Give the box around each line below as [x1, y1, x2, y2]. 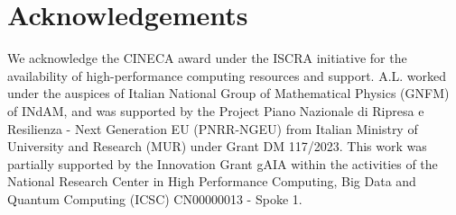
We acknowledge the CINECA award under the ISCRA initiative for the [7, 49, 407, 67]
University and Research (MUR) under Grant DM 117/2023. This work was [7, 137, 427, 156]
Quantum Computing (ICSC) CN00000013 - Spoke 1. [7, 189, 302, 208]
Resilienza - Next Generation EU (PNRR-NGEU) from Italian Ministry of [7, 119, 418, 138]
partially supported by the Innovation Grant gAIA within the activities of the [7, 154, 438, 173]
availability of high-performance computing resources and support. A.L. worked [7, 66, 447, 85]
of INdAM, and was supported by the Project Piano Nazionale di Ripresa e [7, 101, 424, 120]
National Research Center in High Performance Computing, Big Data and [7, 172, 416, 191]
